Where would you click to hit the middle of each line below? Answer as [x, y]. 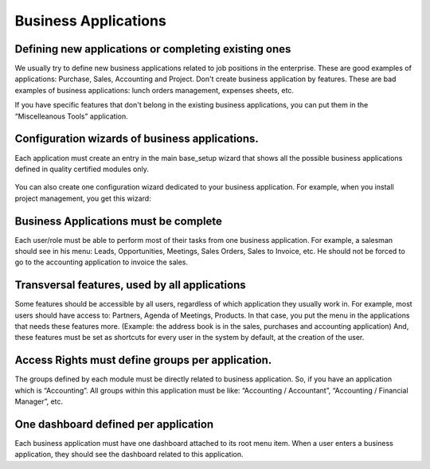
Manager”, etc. [39, 401]
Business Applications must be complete [119, 221]
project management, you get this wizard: [83, 198]
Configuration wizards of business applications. [137, 139]
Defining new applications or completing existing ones [153, 49]
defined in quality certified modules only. [82, 169]
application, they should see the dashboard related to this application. [129, 455]
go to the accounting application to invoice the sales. [102, 262]
